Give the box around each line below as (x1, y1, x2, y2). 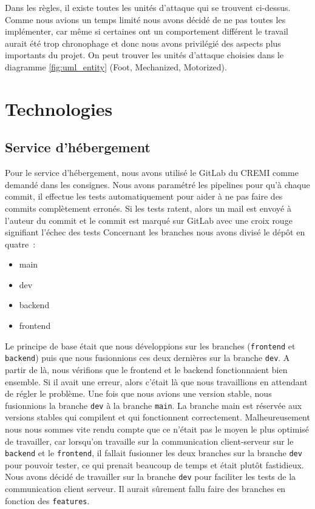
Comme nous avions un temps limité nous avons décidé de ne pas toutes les (5, 13, 286, 25)
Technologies (5, 96, 113, 121)
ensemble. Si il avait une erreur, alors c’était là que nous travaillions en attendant (5, 375, 308, 388)
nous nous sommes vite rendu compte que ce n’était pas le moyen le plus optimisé (5, 423, 310, 436)
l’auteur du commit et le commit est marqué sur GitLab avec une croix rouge (5, 214, 293, 226)
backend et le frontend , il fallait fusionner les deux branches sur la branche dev (5, 447, 302, 459)
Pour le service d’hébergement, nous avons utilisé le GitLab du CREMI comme (5, 166, 299, 179)
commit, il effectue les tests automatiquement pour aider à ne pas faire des (5, 190, 283, 203)
